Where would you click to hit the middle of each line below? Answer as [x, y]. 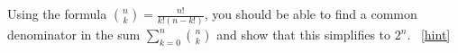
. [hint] [429, 35]
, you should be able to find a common [311, 13]
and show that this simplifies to [304, 35]
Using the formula [57, 13]
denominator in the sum [74, 35]
